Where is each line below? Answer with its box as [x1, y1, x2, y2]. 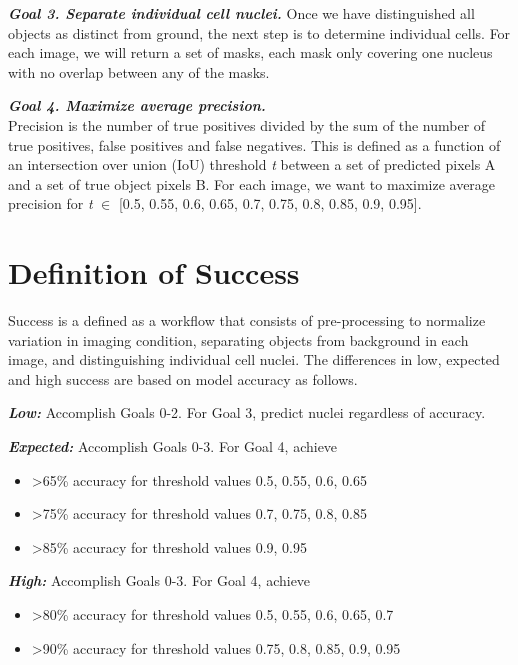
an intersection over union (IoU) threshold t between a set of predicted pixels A [8, 154, 496, 175]
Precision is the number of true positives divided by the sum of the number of [8, 114, 486, 135]
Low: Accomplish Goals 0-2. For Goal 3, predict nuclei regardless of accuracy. [8, 402, 486, 423]
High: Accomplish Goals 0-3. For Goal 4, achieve [8, 570, 311, 591]
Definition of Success [8, 252, 300, 293]
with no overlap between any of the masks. [8, 61, 270, 82]
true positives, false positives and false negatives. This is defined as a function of [8, 134, 501, 155]
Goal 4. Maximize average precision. [8, 95, 266, 116]
